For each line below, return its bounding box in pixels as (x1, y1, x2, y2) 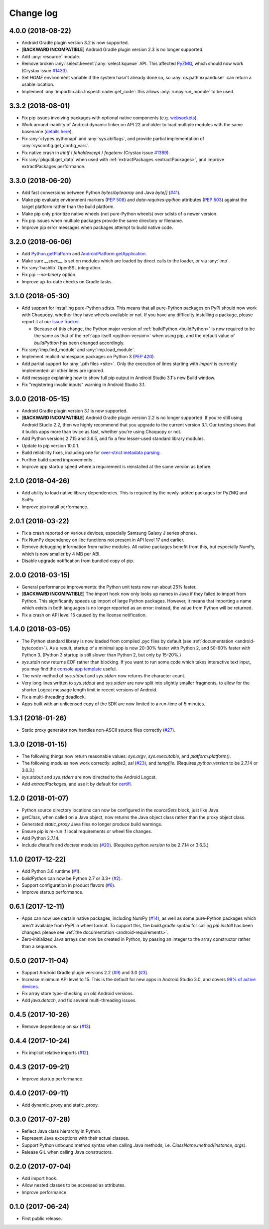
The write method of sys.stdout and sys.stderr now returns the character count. (21, 673, 186, 679)
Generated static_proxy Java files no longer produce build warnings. (21, 821, 162, 827)
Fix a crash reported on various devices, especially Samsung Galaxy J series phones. (21, 530, 197, 536)
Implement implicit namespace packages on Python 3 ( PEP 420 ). (21, 354, 155, 360)
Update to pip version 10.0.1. (21, 442, 80, 448)
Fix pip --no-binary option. (21, 272, 77, 278)
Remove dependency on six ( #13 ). (21, 1024, 92, 1029)
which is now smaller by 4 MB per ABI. (21, 551, 101, 557)
